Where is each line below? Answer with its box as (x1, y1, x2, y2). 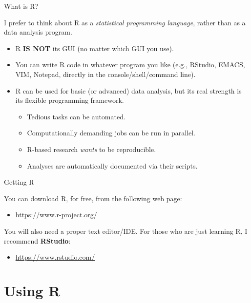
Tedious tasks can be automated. (27, 111, 125, 121)
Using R (4, 280, 61, 300)
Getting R (4, 177, 34, 187)
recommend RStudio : (4, 235, 71, 246)
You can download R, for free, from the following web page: (4, 193, 182, 203)
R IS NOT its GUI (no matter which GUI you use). (15, 43, 174, 53)
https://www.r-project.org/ (15, 209, 97, 220)
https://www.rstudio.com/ (15, 252, 95, 262)
